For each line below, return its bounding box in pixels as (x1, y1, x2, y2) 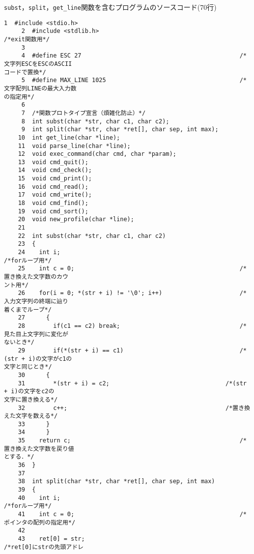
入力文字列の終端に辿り (4, 297, 68, 305)
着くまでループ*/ (4, 306, 52, 313)
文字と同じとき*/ (4, 363, 52, 371)
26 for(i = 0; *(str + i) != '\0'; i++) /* (18, 290, 247, 297)
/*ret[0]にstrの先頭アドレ (4, 543, 84, 551)
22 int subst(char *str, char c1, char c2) (18, 232, 166, 239)
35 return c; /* (18, 437, 247, 444)
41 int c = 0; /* (18, 511, 247, 518)
